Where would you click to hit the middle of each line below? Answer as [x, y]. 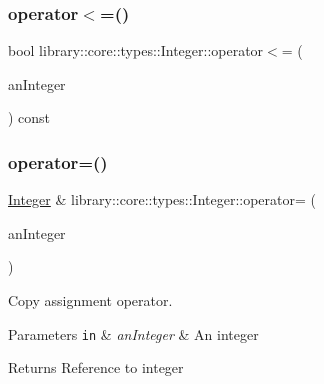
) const [29, 117]
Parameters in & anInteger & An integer [133, 333]
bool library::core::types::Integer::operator [136, 50]
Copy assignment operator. [90, 300]
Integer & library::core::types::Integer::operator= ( [162, 199]
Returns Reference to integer [96, 367]
